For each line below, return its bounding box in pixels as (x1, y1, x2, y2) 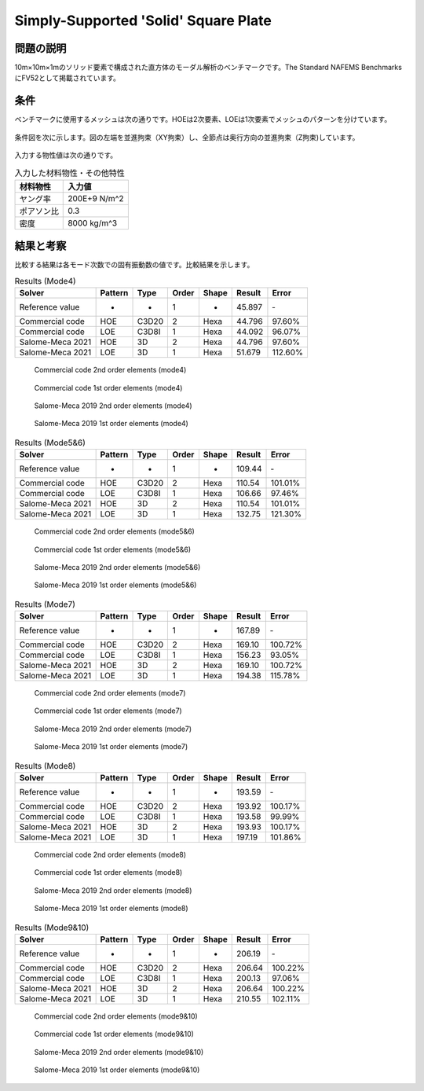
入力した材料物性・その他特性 (14, 167, 126, 178)
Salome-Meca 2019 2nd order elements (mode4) (34, 401, 192, 410)
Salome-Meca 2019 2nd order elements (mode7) (34, 724, 192, 733)
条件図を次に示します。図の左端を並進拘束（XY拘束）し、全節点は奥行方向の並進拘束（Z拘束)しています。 (14, 132, 360, 141)
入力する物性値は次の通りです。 (14, 150, 118, 160)
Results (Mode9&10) (14, 922, 90, 933)
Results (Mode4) (14, 276, 76, 286)
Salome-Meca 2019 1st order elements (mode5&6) (34, 580, 197, 590)
